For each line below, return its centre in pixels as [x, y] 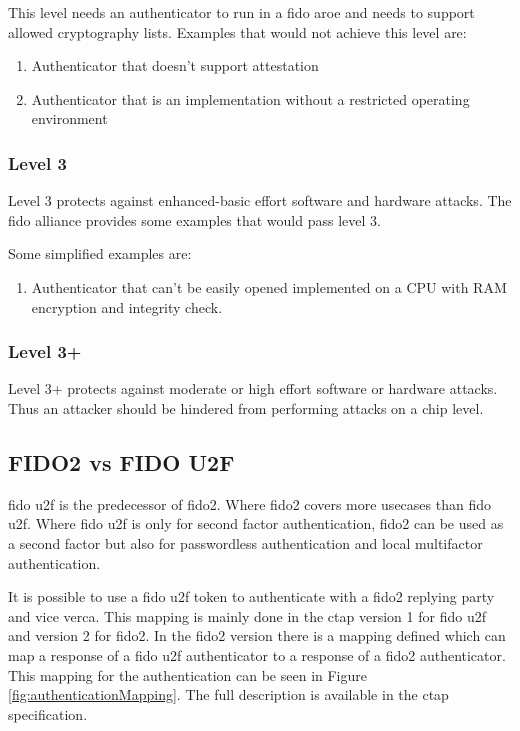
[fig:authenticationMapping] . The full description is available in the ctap [228, 694]
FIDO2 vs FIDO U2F [121, 461]
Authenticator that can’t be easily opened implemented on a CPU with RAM [269, 286]
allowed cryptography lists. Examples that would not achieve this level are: [237, 31]
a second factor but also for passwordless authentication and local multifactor [245, 542]
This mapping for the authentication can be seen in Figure [188, 674]
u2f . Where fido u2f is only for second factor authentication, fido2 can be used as [256, 523]
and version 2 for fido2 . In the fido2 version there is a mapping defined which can [257, 635]
